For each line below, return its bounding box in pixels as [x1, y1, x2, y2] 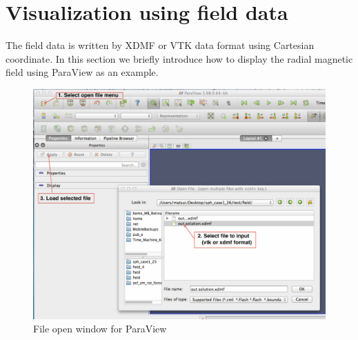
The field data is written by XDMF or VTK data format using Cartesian [6, 38, 315, 52]
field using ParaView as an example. [6, 65, 159, 79]
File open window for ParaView [33, 321, 167, 336]
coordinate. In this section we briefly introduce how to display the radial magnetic [6, 51, 353, 66]
